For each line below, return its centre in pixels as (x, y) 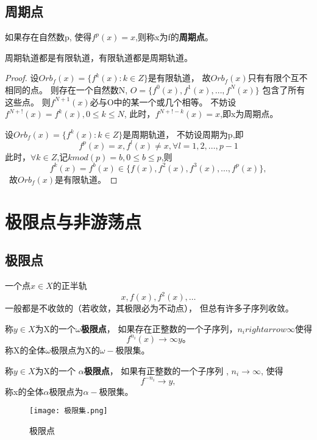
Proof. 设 (22, 78)
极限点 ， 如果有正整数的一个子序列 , (156, 370)
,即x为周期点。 (249, 114)
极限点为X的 (75, 350)
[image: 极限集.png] (69, 411)
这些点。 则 (28, 101)
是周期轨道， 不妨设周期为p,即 (183, 134)
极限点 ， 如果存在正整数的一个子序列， (159, 328)
